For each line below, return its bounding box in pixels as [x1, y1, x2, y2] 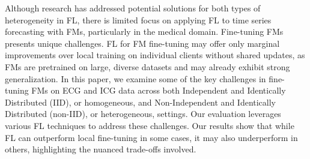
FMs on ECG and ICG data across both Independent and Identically [31, 84, 286, 97]
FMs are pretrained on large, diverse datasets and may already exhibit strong [5, 60, 290, 73]
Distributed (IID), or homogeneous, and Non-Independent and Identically [5, 95, 276, 108]
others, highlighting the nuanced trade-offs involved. [5, 143, 196, 155]
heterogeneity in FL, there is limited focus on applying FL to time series [5, 13, 272, 26]
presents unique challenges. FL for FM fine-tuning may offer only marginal [5, 37, 280, 49]
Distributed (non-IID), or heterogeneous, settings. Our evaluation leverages [5, 107, 281, 120]
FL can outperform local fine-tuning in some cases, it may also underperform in [5, 131, 298, 143]
